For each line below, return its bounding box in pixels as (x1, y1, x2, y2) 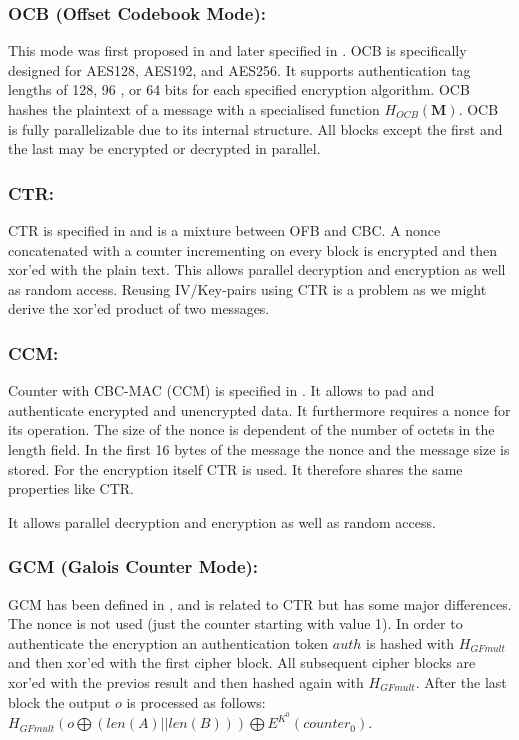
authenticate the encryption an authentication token (8, 632, 329, 653)
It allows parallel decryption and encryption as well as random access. (8, 511, 436, 532)
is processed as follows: (126, 691, 266, 712)
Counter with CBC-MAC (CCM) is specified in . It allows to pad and (8, 380, 435, 401)
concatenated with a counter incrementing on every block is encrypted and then (8, 239, 498, 260)
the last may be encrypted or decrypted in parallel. (8, 138, 321, 159)
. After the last (415, 671, 507, 692)
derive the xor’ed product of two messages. (8, 298, 270, 319)
